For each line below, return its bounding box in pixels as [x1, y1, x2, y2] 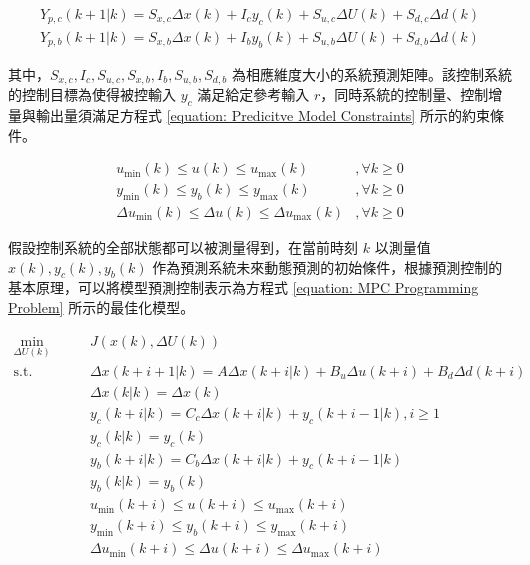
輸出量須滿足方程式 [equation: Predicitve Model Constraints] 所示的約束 [35, 104, 490, 125]
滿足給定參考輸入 [197, 84, 310, 105]
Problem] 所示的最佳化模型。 [8, 296, 195, 317]
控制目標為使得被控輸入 [21, 84, 176, 105]
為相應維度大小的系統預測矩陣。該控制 [231, 63, 484, 84]
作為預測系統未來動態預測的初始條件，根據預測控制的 [152, 256, 503, 277]
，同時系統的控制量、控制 [320, 84, 489, 105]
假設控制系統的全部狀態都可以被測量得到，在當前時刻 [8, 236, 358, 257]
